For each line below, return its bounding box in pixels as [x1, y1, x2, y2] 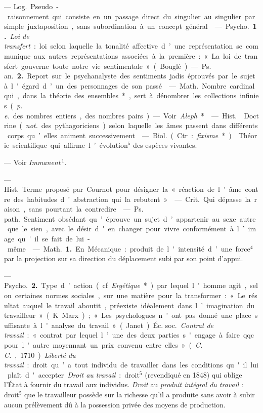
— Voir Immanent [4, 156, 61, 167]
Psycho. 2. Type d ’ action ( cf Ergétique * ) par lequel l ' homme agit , [4, 280, 247, 291]
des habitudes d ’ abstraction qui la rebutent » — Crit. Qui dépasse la [13, 193, 251, 204]
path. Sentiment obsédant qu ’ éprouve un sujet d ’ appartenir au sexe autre [4, 213, 256, 224]
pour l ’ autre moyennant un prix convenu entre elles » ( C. [4, 340, 203, 350]
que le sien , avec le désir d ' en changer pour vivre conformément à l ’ [7, 223, 245, 234]
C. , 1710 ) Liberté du [4, 349, 76, 360]
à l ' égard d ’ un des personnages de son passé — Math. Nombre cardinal [4, 80, 255, 91]
